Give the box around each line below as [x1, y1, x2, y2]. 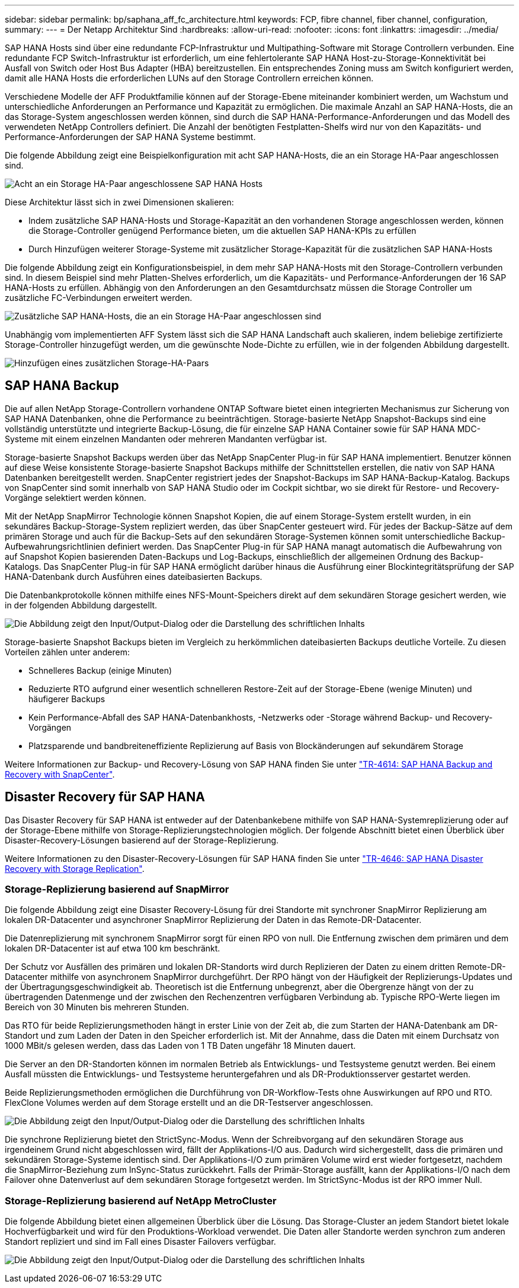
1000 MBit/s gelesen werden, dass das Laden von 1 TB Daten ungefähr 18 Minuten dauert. [5, 1040, 356, 1051]
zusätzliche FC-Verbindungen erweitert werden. [5, 293, 193, 303]
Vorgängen [28, 722, 72, 732]
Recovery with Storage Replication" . [5, 863, 145, 874]
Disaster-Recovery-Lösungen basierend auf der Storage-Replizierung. [5, 835, 279, 845]
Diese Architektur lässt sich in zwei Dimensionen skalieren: [5, 197, 234, 207]
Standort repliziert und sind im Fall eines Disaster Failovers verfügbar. [5, 1236, 276, 1247]
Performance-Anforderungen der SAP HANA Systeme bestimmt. [5, 132, 256, 142]
